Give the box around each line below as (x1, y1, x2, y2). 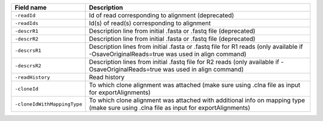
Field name (14, 4, 47, 11)
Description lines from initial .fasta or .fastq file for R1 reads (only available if (89, 42, 303, 51)
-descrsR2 (14, 63, 42, 69)
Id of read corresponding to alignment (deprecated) (89, 11, 234, 19)
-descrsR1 (14, 47, 42, 54)
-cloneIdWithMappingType (14, 101, 83, 107)
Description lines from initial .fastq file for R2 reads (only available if (89, 58, 279, 66)
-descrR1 (14, 27, 39, 34)
